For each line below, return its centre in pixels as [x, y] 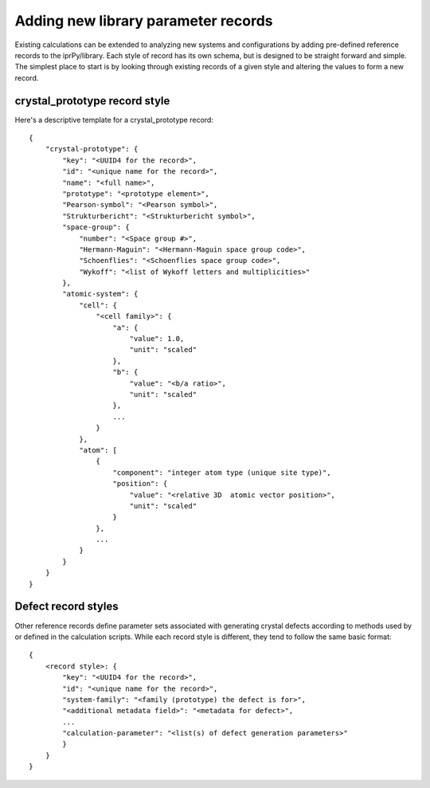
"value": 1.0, [157, 339]
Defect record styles [66, 607]
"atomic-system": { [100, 294]
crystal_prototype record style [92, 101]
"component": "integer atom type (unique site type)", [222, 472]
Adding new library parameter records [144, 21]
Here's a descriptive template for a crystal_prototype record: [114, 120]
